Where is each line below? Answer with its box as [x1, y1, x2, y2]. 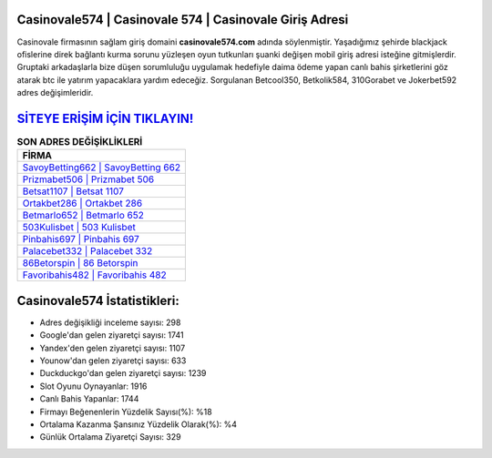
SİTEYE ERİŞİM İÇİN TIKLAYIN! [16, 110, 194, 127]
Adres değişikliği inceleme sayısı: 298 [39, 317, 181, 328]
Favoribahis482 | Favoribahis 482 [22, 269, 168, 281]
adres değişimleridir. [16, 87, 94, 98]
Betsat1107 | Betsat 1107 [22, 185, 125, 198]
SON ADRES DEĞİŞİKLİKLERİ [16, 136, 143, 148]
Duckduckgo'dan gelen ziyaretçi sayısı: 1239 [39, 368, 207, 379]
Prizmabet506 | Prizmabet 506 [22, 173, 155, 186]
